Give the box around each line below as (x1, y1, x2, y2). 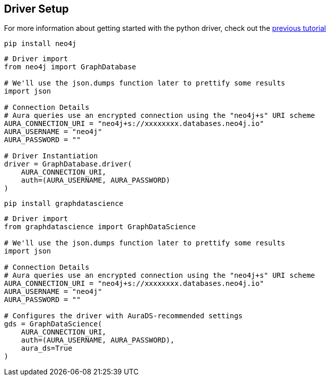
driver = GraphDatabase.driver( (4, 160, 132, 168)
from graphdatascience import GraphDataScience (4, 223, 196, 231)
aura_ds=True (21, 344, 72, 353)
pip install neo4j (4, 39, 77, 48)
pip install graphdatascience (4, 199, 124, 208)
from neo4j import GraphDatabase (4, 63, 136, 71)
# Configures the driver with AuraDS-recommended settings (4, 312, 243, 320)
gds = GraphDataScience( (4, 320, 102, 328)
